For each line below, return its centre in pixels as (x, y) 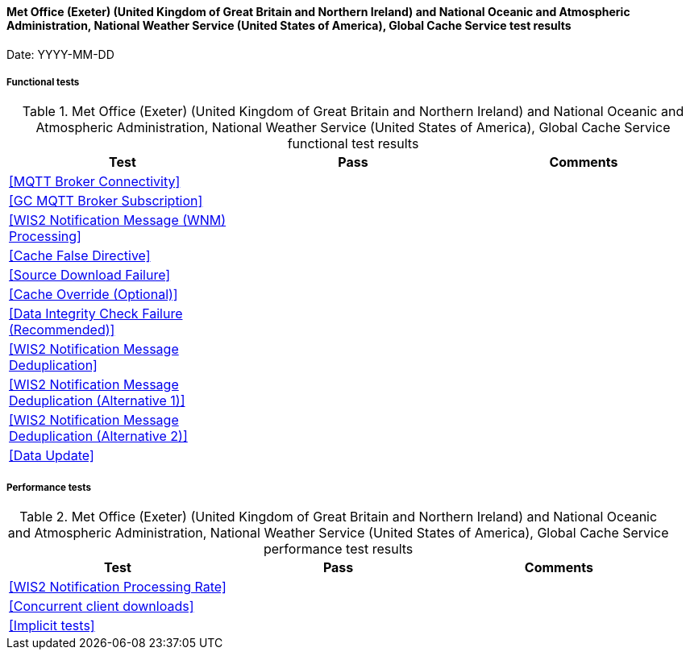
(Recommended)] (62, 330)
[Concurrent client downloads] (102, 606)
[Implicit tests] (52, 626)
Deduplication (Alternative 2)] (98, 436)
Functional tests (43, 82)
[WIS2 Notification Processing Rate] (118, 587)
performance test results (338, 549)
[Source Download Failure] (90, 275)
